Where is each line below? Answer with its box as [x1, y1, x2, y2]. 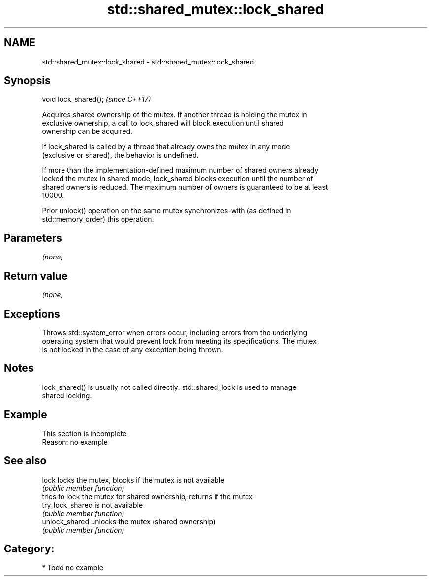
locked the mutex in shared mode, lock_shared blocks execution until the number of [42, 174, 313, 183]
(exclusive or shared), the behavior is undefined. [42, 151, 199, 160]
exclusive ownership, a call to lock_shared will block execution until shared [42, 119, 284, 128]
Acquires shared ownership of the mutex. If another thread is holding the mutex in [42, 110, 307, 119]
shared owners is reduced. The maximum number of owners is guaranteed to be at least [42, 183, 328, 192]
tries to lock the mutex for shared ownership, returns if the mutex [42, 492, 253, 501]
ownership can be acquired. [42, 127, 133, 136]
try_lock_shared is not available [42, 500, 143, 509]
